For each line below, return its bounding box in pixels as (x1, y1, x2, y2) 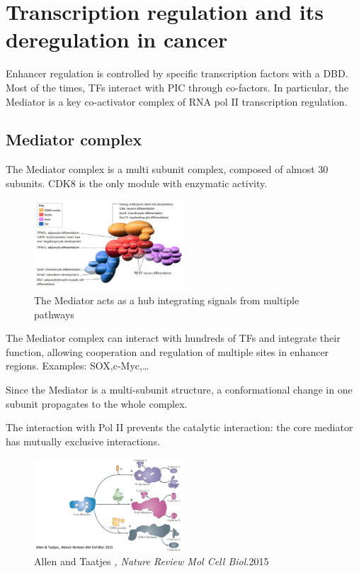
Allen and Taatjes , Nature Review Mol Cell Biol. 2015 (34, 554, 269, 569)
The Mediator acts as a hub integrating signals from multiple (34, 292, 300, 307)
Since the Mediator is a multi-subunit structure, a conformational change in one (6, 382, 353, 396)
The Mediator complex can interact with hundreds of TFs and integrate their (6, 330, 341, 345)
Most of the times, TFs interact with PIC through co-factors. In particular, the (6, 79, 348, 94)
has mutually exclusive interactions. (6, 433, 161, 448)
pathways (34, 306, 74, 321)
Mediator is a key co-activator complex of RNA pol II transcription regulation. (6, 94, 348, 109)
